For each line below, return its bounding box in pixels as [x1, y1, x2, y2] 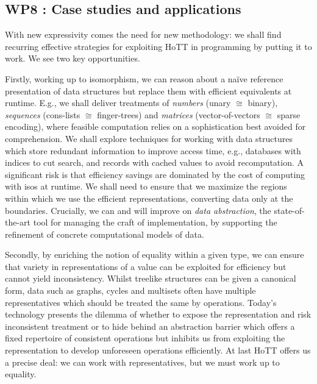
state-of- [274, 204, 305, 216]
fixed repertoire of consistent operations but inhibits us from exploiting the [5, 332, 285, 344]
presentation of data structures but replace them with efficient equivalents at [5, 84, 292, 97]
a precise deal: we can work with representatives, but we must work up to [5, 355, 280, 368]
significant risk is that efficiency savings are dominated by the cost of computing [5, 168, 305, 180]
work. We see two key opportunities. [5, 52, 140, 65]
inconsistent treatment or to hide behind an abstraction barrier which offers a [5, 319, 295, 332]
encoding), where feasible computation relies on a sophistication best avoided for [5, 120, 306, 133]
